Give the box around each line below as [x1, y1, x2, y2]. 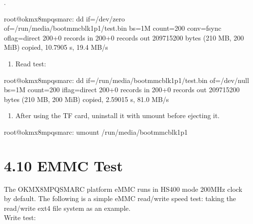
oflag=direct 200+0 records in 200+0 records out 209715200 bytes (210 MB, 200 [4, 32, 244, 42]
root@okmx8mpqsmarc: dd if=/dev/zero [4, 13, 125, 23]
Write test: [4, 212, 36, 223]
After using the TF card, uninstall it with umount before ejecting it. [15, 110, 220, 121]
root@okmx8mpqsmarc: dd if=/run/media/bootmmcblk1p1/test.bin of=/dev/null [4, 75, 249, 85]
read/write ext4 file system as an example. [4, 203, 131, 213]
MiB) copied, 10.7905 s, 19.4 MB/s [4, 42, 108, 52]
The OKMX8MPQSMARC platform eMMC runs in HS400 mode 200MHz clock [4, 183, 243, 194]
